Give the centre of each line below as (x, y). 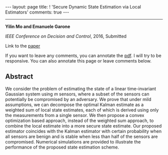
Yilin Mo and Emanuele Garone (38, 26)
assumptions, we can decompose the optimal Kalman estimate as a (74, 104)
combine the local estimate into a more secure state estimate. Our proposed (83, 125)
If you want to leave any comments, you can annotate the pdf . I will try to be (83, 55)
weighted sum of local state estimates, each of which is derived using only (82, 110)
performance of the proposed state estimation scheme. (62, 147)
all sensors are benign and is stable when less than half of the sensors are (81, 136)
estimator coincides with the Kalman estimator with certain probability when (83, 131)
